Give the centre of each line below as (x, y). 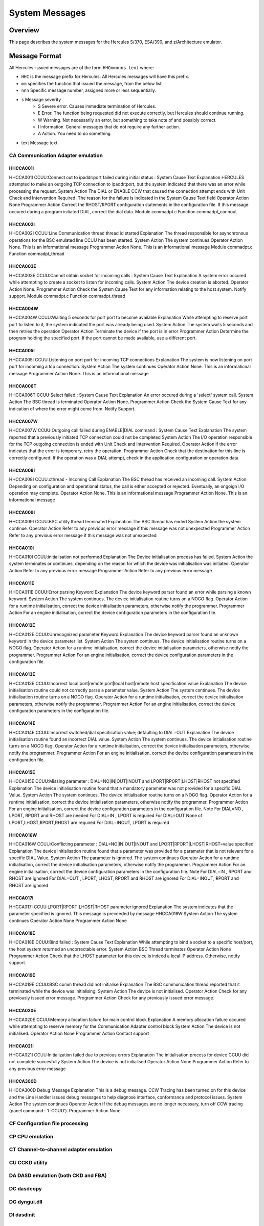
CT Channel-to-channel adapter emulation (61, 1149)
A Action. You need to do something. (75, 134)
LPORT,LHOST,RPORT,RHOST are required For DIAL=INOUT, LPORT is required (89, 822)
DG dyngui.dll (26, 1201)
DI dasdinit (22, 1215)
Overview (24, 30)
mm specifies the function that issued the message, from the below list (91, 83)
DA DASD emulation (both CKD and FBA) (58, 1175)
